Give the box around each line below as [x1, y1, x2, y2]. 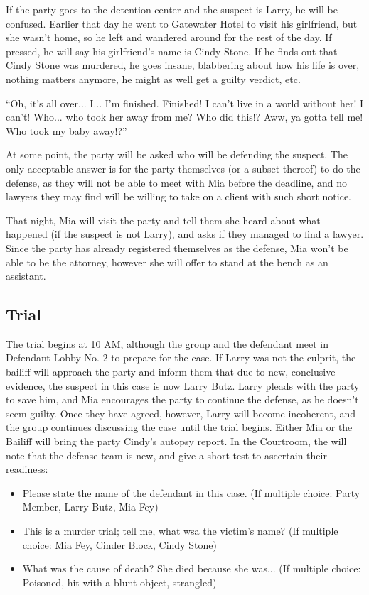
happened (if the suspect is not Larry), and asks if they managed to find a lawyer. [6, 226, 364, 241]
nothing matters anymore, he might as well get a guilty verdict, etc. [6, 71, 301, 86]
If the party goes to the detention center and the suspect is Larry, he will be [6, 2, 338, 16]
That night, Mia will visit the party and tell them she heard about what [6, 212, 321, 227]
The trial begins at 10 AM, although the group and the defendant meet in [6, 336, 329, 351]
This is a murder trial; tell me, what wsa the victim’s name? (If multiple [22, 523, 338, 538]
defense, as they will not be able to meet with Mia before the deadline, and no [6, 175, 348, 190]
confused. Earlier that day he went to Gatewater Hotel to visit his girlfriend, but [6, 16, 358, 31]
